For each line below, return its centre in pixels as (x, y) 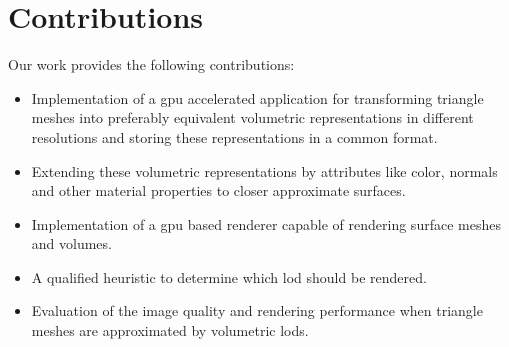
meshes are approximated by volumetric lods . (170, 330)
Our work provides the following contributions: (151, 64)
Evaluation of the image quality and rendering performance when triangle (257, 310)
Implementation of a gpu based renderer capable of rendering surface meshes (266, 223)
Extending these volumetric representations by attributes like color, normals (264, 170)
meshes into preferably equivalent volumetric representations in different (252, 117)
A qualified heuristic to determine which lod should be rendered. (229, 276)
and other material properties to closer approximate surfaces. (218, 190)
